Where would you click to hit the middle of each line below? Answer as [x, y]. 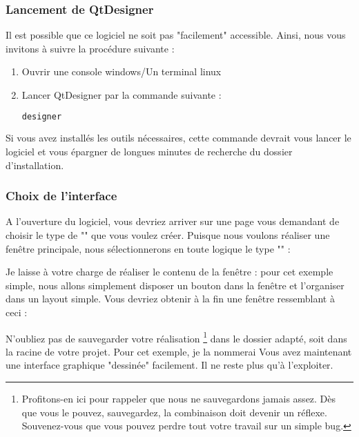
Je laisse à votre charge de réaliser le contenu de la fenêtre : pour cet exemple [169, 272]
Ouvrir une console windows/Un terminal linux [122, 71]
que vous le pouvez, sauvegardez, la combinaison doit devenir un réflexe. [174, 412]
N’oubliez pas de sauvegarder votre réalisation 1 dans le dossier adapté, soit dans [176, 337]
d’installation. [35, 165]
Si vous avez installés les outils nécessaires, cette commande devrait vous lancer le [178, 138]
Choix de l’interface [61, 196]
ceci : [17, 312]
